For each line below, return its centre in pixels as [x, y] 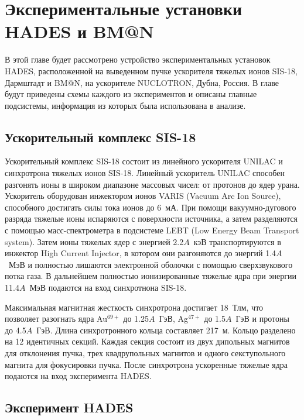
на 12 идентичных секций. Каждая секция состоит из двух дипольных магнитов [147, 341]
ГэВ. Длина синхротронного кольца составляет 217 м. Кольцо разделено [166, 330]
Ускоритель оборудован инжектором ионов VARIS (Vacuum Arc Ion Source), [143, 196]
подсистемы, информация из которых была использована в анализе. [125, 105]
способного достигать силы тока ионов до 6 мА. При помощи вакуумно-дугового [151, 207]
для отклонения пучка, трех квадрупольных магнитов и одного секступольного [145, 352]
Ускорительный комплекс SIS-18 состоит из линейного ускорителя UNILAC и [144, 161]
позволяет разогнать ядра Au [56, 319]
